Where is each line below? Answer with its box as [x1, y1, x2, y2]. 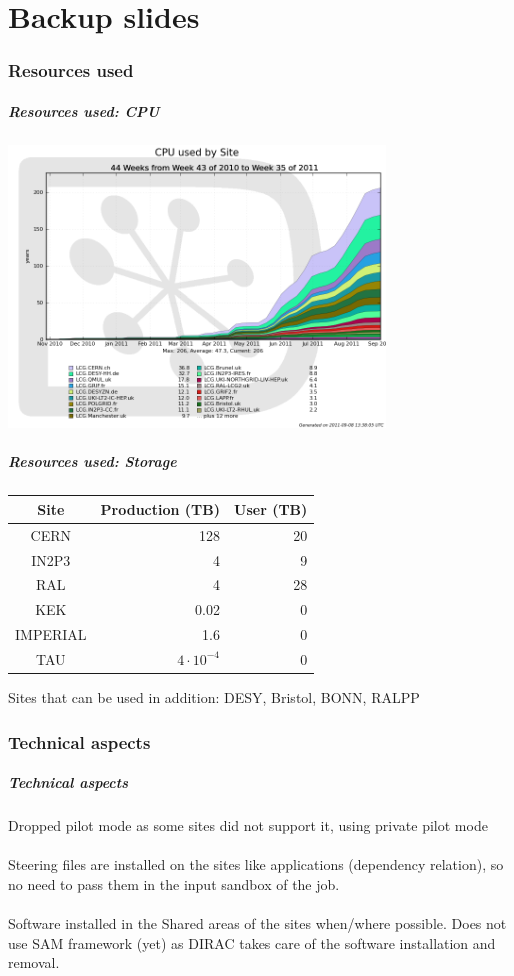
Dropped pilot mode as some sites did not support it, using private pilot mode [8, 815, 488, 836]
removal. [8, 952, 60, 973]
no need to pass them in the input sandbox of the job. [8, 873, 340, 894]
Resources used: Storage [8, 451, 177, 472]
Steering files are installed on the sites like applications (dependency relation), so [8, 854, 504, 875]
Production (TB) [100, 498, 221, 519]
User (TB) [234, 498, 308, 519]
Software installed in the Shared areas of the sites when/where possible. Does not [8, 913, 507, 934]
